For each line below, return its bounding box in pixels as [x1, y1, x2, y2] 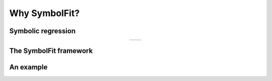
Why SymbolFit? [9, 8, 80, 19]
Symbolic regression [9, 27, 76, 35]
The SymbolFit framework [9, 47, 93, 55]
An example [9, 63, 48, 71]
